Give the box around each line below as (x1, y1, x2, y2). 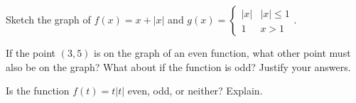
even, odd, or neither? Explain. (127, 83, 263, 98)
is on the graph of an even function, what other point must (94, 45, 351, 60)
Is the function (6, 83, 70, 98)
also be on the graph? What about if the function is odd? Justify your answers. (6, 59, 351, 74)
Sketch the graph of (6, 12, 91, 26)
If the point (6, 45, 56, 60)
